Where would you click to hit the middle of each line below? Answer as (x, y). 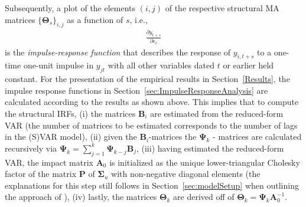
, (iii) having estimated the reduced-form (210, 148)
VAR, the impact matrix (49, 162)
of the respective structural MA (222, 8)
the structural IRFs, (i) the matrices (70, 114)
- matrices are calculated (257, 137)
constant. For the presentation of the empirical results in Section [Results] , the (147, 79)
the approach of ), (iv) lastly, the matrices (81, 197)
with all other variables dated (161, 65)
